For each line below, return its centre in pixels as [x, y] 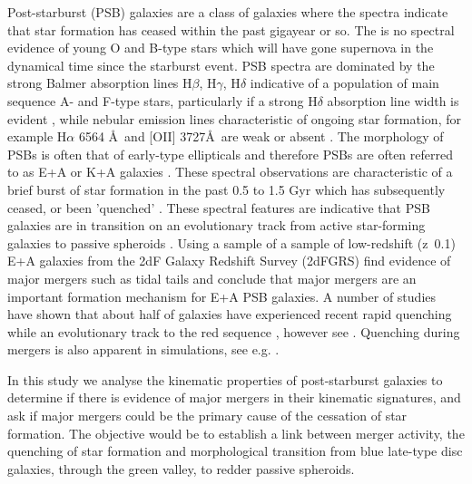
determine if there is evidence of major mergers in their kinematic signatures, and [234, 397]
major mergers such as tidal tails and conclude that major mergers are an [212, 278]
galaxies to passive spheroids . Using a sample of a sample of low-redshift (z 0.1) [231, 242]
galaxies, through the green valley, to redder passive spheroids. [181, 468]
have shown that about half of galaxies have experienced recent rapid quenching [230, 314]
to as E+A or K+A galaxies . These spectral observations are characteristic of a [230, 172]
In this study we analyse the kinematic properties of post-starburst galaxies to [225, 379]
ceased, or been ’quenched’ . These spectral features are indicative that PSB [219, 207]
